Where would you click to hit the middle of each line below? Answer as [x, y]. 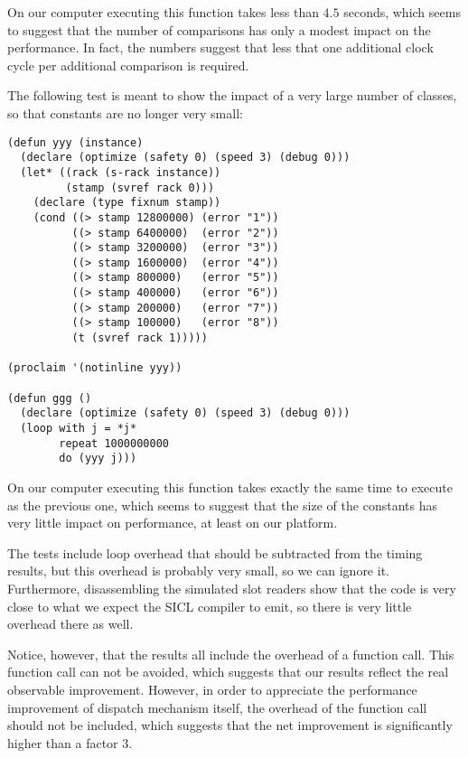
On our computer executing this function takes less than [163, 12]
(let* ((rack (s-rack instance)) [121, 172]
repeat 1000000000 [114, 443]
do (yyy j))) [98, 459]
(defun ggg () [50, 398]
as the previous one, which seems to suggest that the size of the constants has [222, 505]
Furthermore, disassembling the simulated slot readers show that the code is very [232, 588]
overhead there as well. [70, 624]
